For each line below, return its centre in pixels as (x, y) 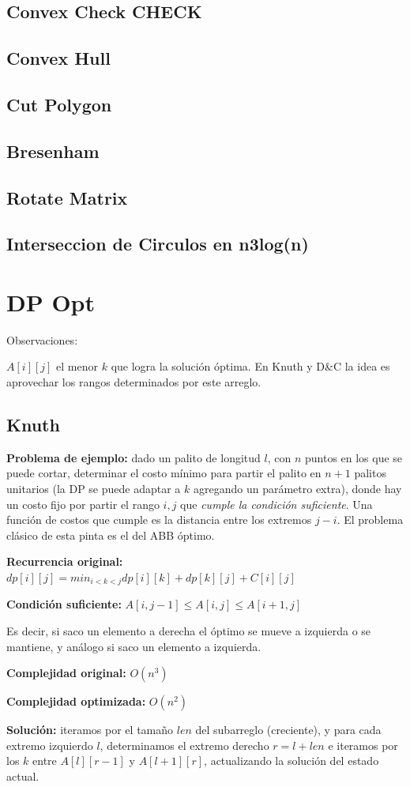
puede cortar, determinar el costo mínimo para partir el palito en (164, 473)
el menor (77, 366)
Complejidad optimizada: (76, 701)
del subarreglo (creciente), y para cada (288, 730)
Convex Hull (58, 58)
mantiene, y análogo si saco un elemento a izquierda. (134, 646)
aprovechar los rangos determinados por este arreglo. (134, 382)
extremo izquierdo (50, 745)
